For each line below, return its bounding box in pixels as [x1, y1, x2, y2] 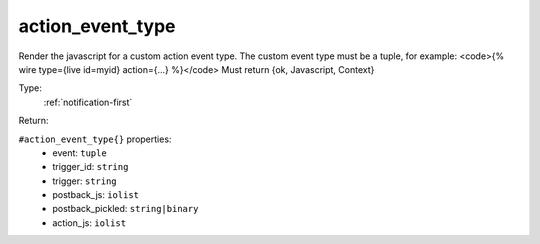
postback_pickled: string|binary [52, 203, 199, 215]
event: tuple [52, 146, 107, 159]
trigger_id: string [52, 161, 129, 173]
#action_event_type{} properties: [18, 133, 172, 145]
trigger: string [52, 175, 117, 187]
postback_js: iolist [52, 189, 140, 201]
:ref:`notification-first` [43, 96, 133, 108]
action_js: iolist [52, 216, 127, 229]
